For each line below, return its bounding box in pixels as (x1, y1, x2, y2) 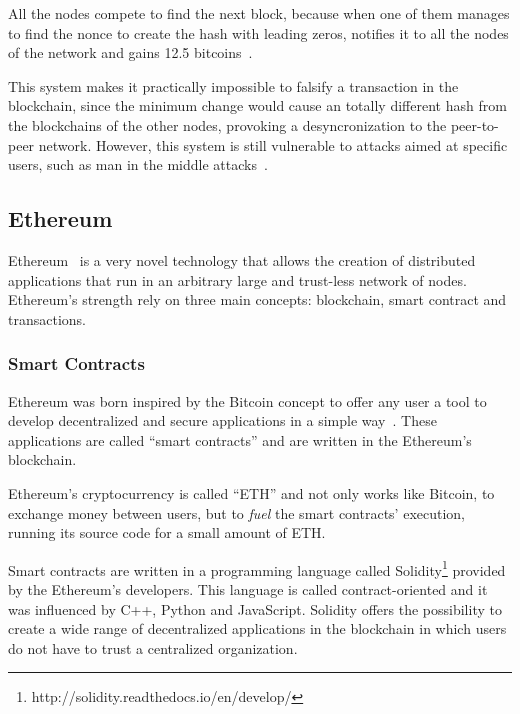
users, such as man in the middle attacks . (8, 154, 268, 175)
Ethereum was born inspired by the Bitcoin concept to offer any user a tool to (8, 390, 487, 411)
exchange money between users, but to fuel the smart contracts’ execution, (8, 502, 465, 523)
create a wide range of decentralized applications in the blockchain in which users (8, 618, 507, 639)
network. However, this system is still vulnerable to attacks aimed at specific (38, 134, 508, 155)
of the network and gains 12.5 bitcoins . (8, 42, 253, 63)
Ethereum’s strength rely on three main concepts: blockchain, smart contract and (8, 289, 507, 310)
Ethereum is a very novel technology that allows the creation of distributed (8, 249, 476, 270)
